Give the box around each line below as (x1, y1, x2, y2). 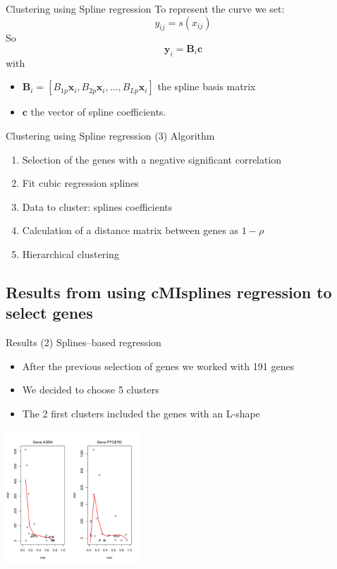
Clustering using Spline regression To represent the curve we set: (6, 1, 285, 16)
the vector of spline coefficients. (30, 104, 166, 119)
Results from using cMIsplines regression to (6, 281, 332, 302)
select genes (6, 302, 93, 324)
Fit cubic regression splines (22, 176, 139, 190)
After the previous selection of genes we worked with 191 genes (22, 358, 295, 373)
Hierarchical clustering (22, 246, 119, 261)
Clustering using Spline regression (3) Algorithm (6, 128, 215, 142)
